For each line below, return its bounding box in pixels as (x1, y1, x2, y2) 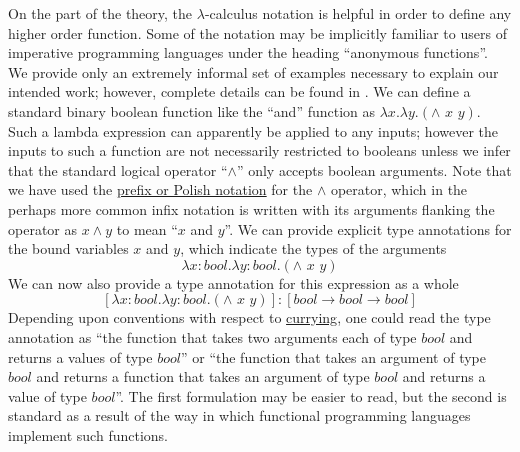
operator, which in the (330, 179, 468, 200)
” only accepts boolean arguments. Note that (236, 159, 512, 180)
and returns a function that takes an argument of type (36, 366, 370, 387)
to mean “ (116, 218, 178, 239)
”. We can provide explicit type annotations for (224, 218, 512, 239)
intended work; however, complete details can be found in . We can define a (8, 81, 471, 102)
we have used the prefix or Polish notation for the (8, 179, 313, 200)
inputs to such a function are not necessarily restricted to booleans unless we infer (8, 140, 511, 161)
